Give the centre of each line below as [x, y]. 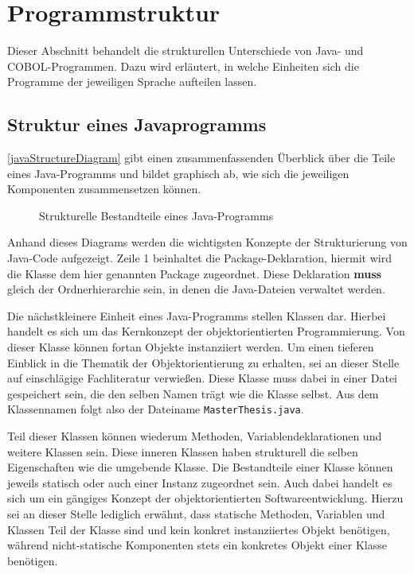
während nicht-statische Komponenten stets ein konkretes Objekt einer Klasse [197, 545]
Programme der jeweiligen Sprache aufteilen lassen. [132, 81]
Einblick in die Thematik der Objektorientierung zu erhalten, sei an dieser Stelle [203, 362]
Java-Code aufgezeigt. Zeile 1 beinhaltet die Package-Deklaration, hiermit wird [199, 258]
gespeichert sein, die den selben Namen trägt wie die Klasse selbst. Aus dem [193, 393]
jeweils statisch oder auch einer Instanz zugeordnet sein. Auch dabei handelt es [200, 482]
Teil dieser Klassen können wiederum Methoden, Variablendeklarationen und [195, 436]
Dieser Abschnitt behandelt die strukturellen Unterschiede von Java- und [186, 50]
